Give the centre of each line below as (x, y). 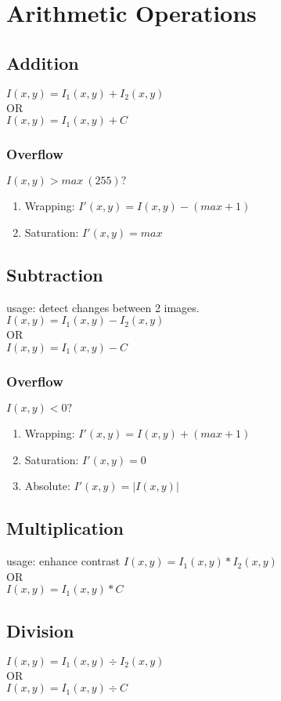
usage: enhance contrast (63, 561)
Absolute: (47, 486)
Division (40, 630)
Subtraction (55, 274)
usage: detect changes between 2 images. (103, 307)
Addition (43, 62)
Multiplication (65, 528)
